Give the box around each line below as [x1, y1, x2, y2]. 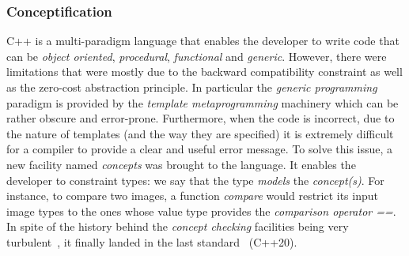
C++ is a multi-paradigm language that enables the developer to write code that [6, 32, 400, 49]
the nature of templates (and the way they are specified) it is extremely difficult [6, 125, 394, 141]
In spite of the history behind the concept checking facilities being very [6, 218, 349, 235]
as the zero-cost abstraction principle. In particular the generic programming [6, 79, 377, 95]
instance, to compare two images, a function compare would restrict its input [6, 187, 378, 204]
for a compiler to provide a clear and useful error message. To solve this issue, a [6, 141, 393, 157]
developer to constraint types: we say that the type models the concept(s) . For [6, 171, 384, 188]
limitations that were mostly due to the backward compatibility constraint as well [6, 63, 403, 80]
